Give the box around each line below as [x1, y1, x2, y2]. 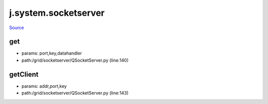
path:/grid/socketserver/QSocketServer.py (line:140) [21, 57, 129, 63]
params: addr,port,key [21, 83, 67, 89]
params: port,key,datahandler [21, 50, 82, 56]
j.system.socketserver [9, 7, 105, 18]
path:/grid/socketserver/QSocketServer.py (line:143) [21, 90, 129, 96]
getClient [9, 70, 39, 78]
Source [9, 25, 24, 31]
